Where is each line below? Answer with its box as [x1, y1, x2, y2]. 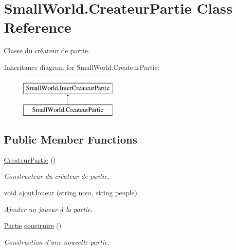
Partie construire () [4, 220, 62, 230]
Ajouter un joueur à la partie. [4, 204, 93, 214]
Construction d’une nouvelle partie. [4, 236, 109, 247]
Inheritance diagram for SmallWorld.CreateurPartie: [4, 62, 160, 72]
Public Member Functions [4, 132, 137, 147]
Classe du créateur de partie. [4, 45, 90, 56]
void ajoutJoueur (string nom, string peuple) [4, 187, 137, 198]
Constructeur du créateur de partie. [4, 171, 109, 181]
